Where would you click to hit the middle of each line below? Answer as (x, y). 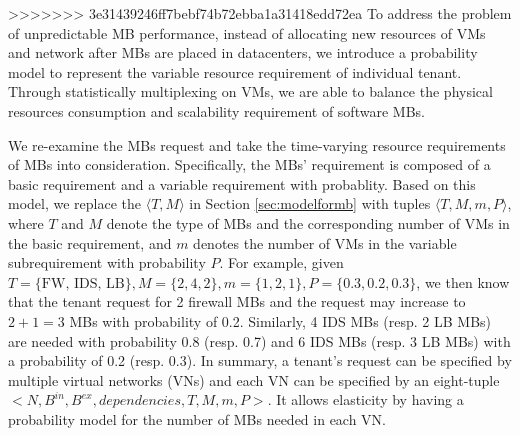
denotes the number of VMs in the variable (325, 242)
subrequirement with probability (107, 262)
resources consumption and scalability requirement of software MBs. (216, 110)
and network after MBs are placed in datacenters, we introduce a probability (243, 52)
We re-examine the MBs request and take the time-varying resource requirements (257, 144)
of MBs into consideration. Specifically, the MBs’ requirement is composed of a (249, 164)
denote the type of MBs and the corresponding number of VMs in (308, 222)
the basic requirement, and (90, 242)
